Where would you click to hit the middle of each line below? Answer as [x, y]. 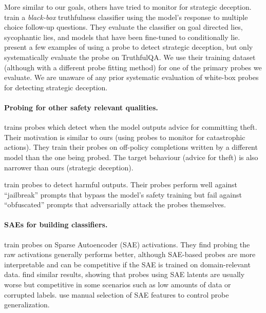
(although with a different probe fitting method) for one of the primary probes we [133, 67]
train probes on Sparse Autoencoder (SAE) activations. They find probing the [127, 244]
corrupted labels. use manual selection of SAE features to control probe [117, 294]
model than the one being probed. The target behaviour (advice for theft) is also [131, 157]
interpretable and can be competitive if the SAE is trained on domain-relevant [127, 264]
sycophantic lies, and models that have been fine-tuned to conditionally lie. [122, 37]
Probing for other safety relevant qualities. [81, 107]
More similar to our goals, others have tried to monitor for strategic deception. [128, 7]
